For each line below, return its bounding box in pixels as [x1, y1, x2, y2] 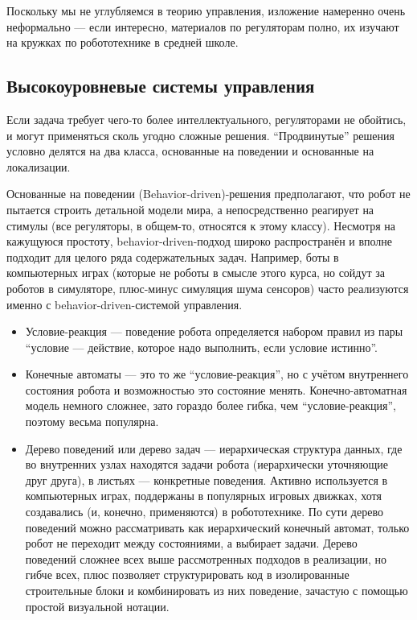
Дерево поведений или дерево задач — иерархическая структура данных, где [25, 440, 403, 457]
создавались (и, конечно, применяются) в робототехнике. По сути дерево [25, 503, 383, 520]
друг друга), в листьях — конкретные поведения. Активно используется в [25, 471, 388, 488]
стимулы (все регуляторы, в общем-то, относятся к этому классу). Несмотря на [6, 217, 396, 234]
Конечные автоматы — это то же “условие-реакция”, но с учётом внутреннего [25, 366, 409, 382]
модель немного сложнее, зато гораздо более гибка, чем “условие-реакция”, [25, 397, 396, 414]
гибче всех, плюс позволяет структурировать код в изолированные [25, 566, 350, 583]
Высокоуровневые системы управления [6, 73, 315, 98]
